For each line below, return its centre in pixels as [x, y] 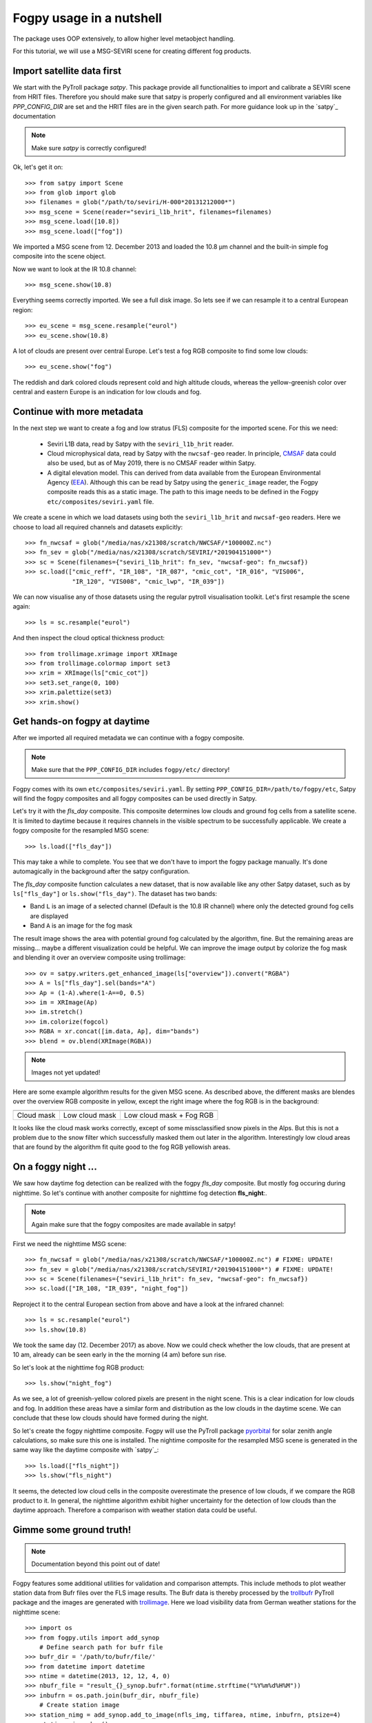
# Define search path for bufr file [101, 1647]
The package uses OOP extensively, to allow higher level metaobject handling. [124, 39]
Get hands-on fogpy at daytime [81, 721]
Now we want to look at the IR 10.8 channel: [75, 269]
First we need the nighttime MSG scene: [70, 1243]
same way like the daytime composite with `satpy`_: [86, 1450]
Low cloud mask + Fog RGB [169, 1115]
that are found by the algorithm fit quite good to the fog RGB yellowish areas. [122, 1147]
